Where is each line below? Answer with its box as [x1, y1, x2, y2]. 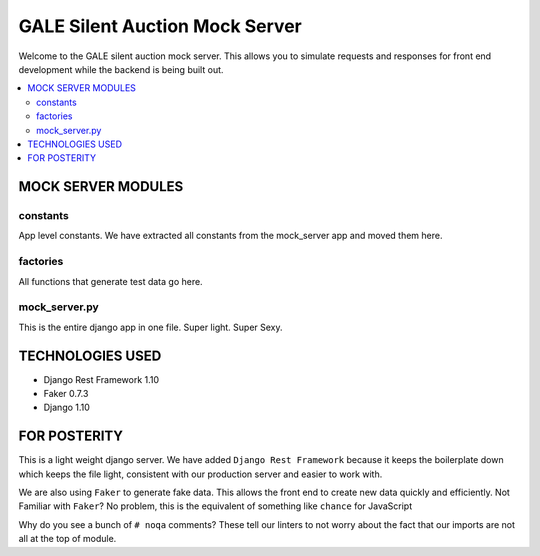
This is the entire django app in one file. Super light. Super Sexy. [18, 321, 284, 333]
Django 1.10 [43, 401, 90, 414]
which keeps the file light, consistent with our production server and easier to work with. [18, 468, 383, 480]
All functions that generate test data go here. [18, 275, 204, 287]
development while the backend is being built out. [18, 63, 224, 75]
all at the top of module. [18, 533, 117, 545]
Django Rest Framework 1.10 [43, 373, 160, 385]
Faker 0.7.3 [43, 388, 89, 400]
